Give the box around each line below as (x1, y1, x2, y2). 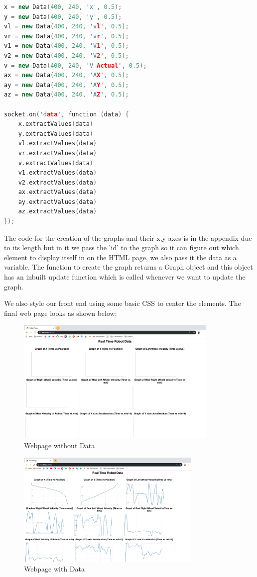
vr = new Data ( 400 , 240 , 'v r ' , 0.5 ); (4, 32, 129, 40)
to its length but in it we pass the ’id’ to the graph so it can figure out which (4, 242, 239, 253)
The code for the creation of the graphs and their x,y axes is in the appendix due (4, 232, 252, 243)
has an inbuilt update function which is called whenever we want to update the (4, 272, 246, 282)
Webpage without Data (24, 440, 95, 450)
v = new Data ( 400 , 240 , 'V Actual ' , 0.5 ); (4, 62, 147, 69)
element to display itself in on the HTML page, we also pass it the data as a (4, 252, 237, 262)
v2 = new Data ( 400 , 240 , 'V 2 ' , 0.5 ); (4, 52, 129, 59)
